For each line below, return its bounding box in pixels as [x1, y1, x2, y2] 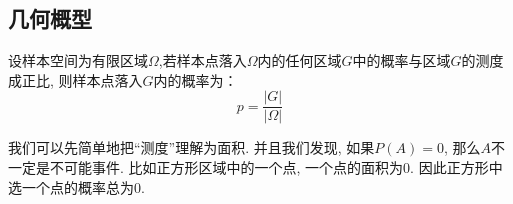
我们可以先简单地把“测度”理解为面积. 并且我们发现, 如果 [8, 137, 375, 158]
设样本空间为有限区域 [8, 50, 148, 71]
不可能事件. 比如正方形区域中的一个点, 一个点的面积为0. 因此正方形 [49, 157, 489, 178]
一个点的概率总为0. [21, 176, 145, 197]
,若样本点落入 [158, 50, 247, 71]
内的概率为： [153, 69, 238, 90]
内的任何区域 [257, 50, 342, 71]
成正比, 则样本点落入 [8, 69, 143, 90]
